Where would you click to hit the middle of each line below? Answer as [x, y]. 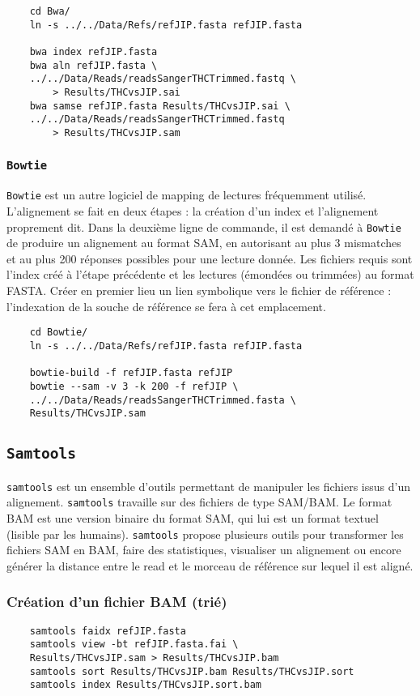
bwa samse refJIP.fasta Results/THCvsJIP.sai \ [160, 106]
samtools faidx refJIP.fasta [108, 631]
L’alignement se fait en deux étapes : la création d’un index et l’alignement [193, 211]
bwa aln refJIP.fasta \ [93, 65]
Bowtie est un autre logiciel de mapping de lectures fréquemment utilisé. [187, 195]
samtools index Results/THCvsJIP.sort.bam [145, 685]
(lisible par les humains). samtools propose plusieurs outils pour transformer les [205, 534]
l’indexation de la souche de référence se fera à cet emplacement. [166, 306]
